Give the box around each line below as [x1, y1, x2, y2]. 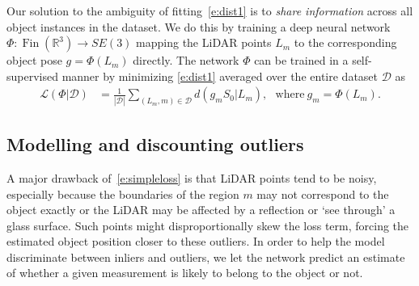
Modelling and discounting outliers [6, 132, 304, 157]
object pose [6, 52, 62, 69]
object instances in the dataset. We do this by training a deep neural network [6, 18, 391, 35]
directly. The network [133, 52, 239, 69]
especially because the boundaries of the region [6, 185, 239, 202]
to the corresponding [294, 34, 397, 51]
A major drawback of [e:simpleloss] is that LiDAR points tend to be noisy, [6, 169, 377, 186]
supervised [6, 67, 58, 84]
